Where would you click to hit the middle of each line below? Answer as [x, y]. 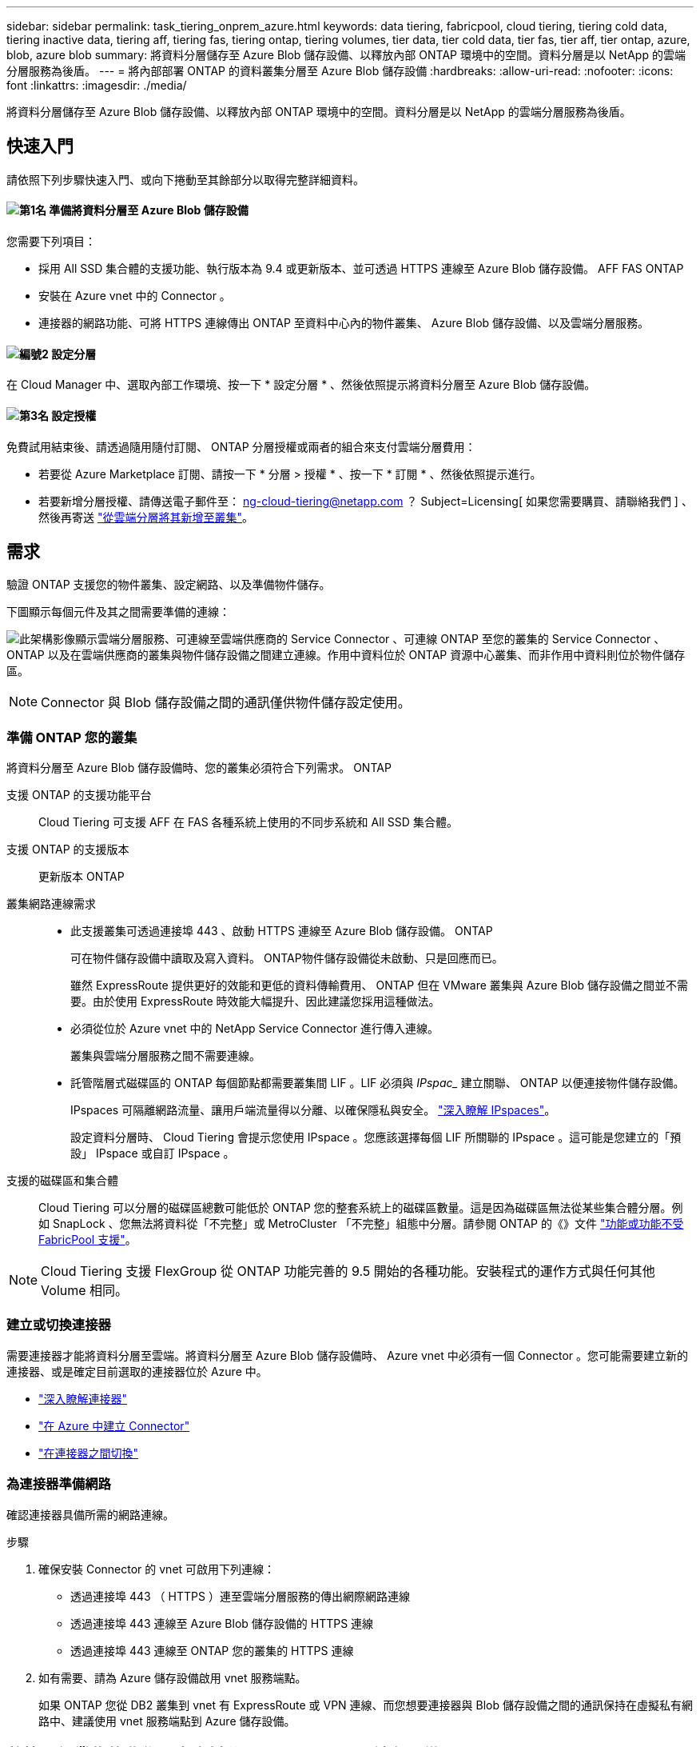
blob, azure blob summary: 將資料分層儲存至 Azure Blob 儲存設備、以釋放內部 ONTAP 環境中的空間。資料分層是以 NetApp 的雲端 [346, 55]
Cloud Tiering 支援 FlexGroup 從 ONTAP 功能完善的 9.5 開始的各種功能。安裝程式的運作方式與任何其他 [348, 1271]
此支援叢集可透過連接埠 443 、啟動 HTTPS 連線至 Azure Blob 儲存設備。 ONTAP [282, 931]
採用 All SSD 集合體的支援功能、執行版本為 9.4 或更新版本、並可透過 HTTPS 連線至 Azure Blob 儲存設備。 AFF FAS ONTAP [361, 269]
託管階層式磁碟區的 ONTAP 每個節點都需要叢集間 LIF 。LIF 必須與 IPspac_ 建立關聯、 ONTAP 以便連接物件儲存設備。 [378, 1083]
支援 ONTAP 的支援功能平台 [79, 795]
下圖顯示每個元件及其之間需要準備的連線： [118, 612]
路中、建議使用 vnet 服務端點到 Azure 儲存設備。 [167, 1721]
